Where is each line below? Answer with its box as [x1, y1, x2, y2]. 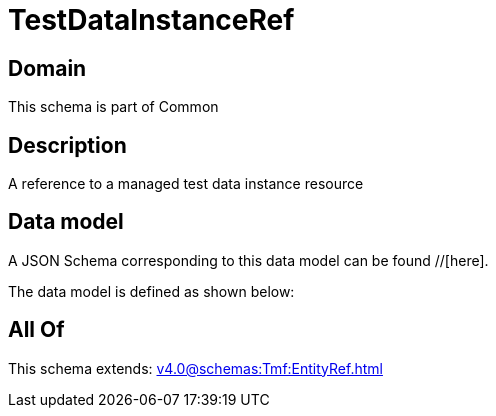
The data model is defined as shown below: [8, 282, 295, 300]
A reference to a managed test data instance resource [8, 175, 364, 193]
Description [8, 132, 127, 158]
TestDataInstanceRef [8, 3, 295, 37]
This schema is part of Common [8, 98, 219, 116]
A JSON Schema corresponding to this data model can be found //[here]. [8, 251, 489, 269]
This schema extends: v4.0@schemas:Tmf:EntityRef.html [8, 359, 383, 377]
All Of [8, 317, 65, 343]
